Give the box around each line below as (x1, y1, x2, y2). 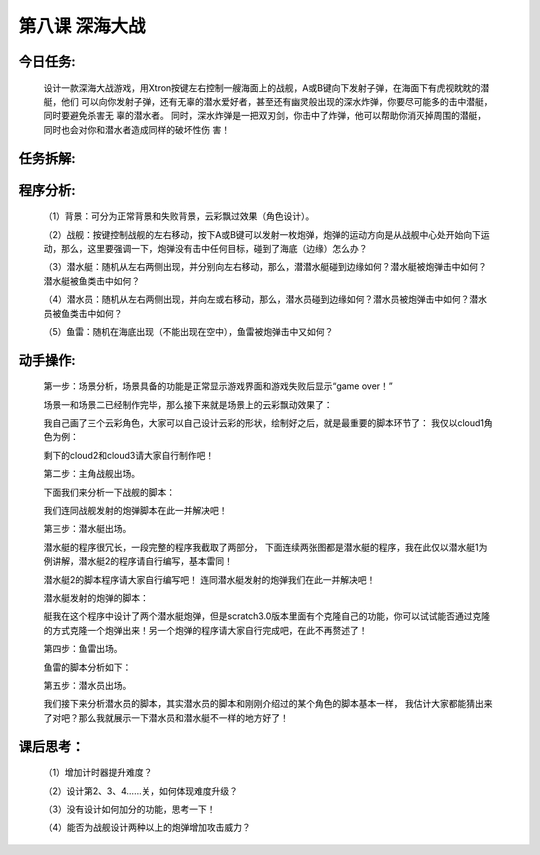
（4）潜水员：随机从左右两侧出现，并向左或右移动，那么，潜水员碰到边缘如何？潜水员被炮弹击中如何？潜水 (43, 293, 488, 305)
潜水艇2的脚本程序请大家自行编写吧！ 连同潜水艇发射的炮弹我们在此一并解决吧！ (43, 573, 376, 585)
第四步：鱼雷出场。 (43, 643, 123, 655)
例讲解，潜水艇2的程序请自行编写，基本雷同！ (43, 555, 234, 567)
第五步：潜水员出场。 (43, 679, 132, 691)
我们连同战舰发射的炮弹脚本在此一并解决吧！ (43, 505, 228, 517)
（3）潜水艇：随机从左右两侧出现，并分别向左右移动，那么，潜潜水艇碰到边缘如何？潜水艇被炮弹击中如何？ (43, 261, 487, 273)
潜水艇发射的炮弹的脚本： (43, 591, 149, 604)
